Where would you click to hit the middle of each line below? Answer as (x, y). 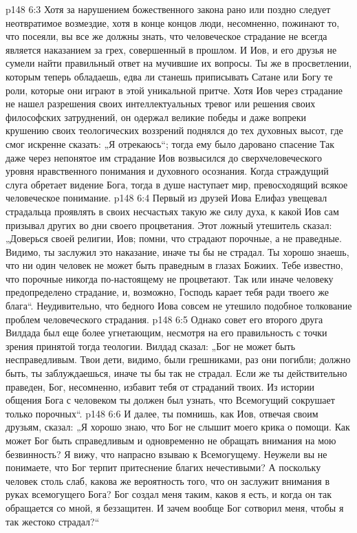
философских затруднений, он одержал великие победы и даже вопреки (156, 117)
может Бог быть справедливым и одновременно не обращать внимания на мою (171, 440)
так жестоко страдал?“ (53, 521)
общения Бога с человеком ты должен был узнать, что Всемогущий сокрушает (170, 400)
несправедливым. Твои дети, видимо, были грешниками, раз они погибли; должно (178, 359)
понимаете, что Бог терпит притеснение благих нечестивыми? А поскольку (163, 467)
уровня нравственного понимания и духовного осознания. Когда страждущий (167, 171)
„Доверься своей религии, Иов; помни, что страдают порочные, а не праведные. (174, 238)
